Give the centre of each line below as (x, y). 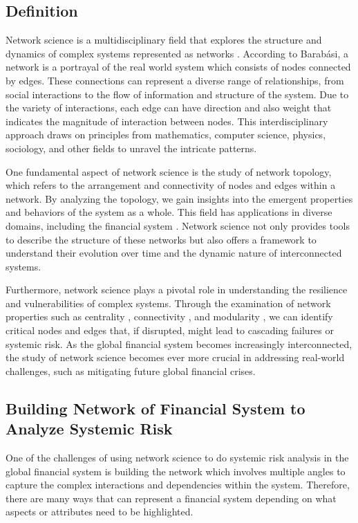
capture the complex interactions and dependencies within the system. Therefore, (178, 485)
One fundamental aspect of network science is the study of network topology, (169, 171)
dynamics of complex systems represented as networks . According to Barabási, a (177, 53)
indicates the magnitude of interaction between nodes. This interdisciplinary (167, 121)
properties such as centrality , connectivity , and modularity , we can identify (169, 316)
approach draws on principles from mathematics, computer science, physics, (166, 135)
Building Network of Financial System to (156, 408)
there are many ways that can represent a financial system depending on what (171, 498)
